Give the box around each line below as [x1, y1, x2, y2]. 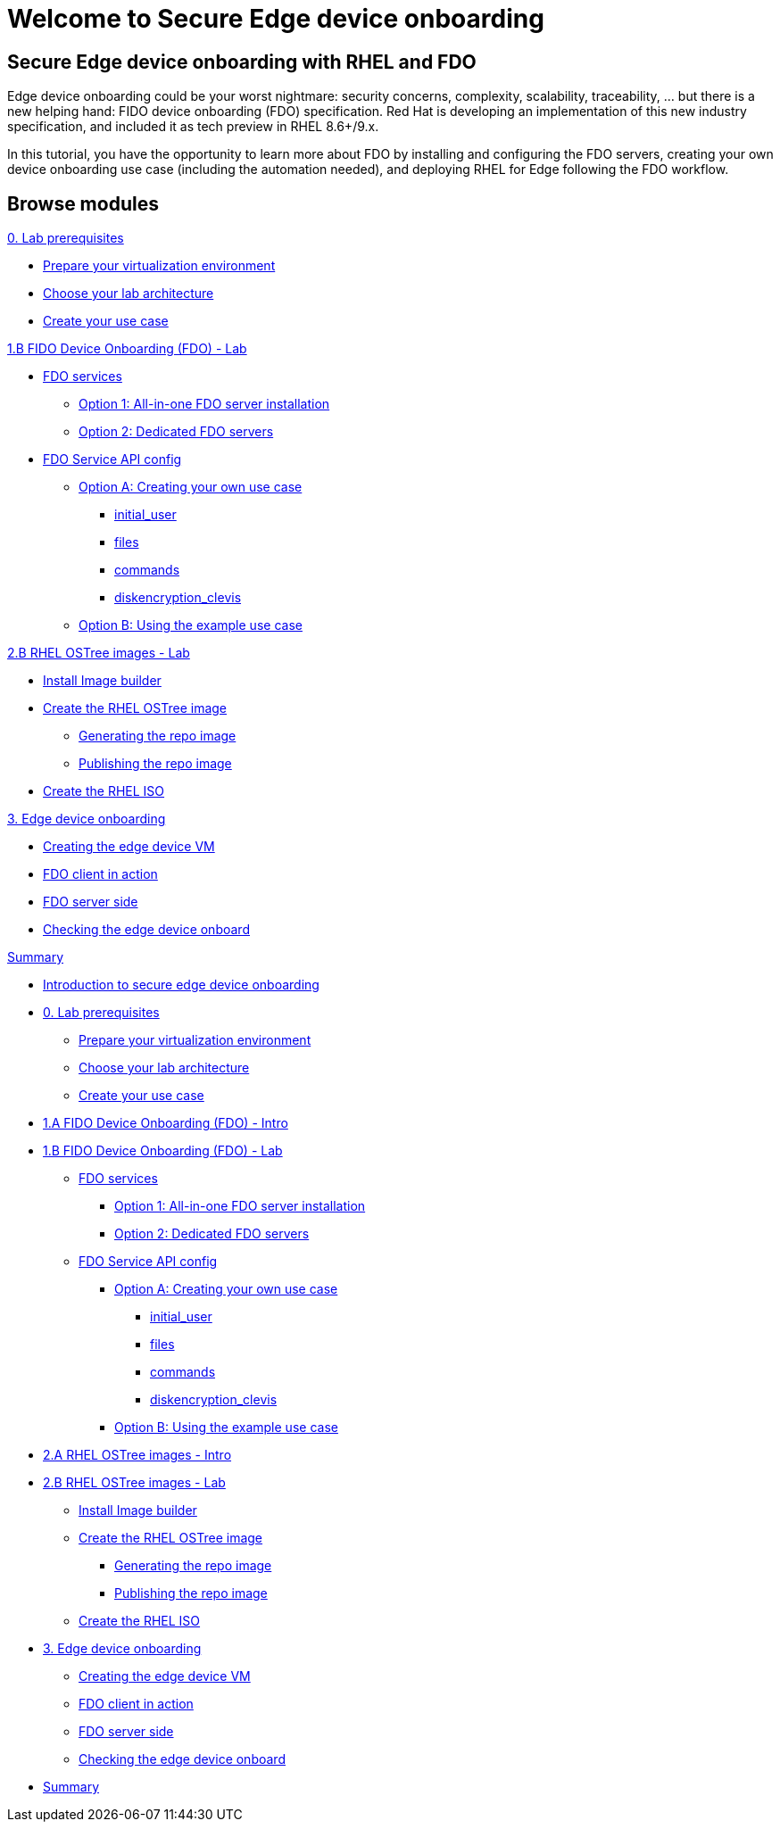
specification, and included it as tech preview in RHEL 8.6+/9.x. [7, 119, 379, 135]
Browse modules [7, 192, 159, 215]
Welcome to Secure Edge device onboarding [7, 4, 544, 34]
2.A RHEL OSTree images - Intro [43, 1447, 232, 1463]
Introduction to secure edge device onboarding [43, 977, 319, 993]
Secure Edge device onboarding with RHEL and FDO [7, 50, 477, 73]
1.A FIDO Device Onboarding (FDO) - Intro [43, 1115, 288, 1131]
